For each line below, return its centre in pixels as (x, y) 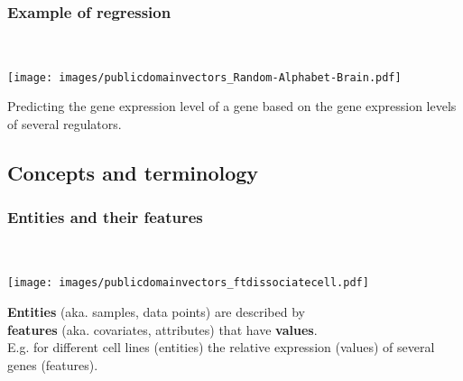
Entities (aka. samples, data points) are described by (156, 311)
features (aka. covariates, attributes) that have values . (162, 329)
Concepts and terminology (133, 173)
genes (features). (53, 364)
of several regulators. (65, 124)
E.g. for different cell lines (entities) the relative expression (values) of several (221, 347)
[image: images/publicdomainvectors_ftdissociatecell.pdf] (188, 283)
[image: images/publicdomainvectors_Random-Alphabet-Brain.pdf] (204, 77)
